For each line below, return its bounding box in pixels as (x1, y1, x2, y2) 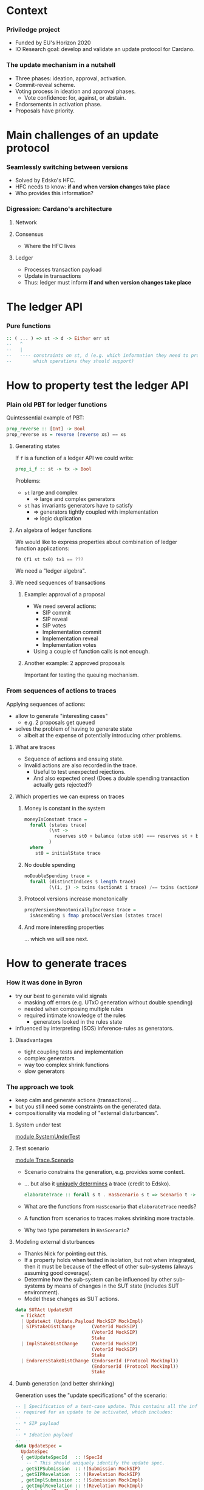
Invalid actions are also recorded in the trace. (24, 761, 138, 769)
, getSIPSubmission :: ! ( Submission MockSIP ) (21, 1466, 141, 1472)
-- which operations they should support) (6, 358, 135, 364)
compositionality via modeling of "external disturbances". (15, 1109, 159, 1116)
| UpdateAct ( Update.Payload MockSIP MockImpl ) (21, 1318, 144, 1324)
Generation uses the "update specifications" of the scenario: (15, 1392, 167, 1399)
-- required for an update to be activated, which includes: (15, 1409, 174, 1415)
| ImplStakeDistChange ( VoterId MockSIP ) (21, 1341, 138, 1347)
